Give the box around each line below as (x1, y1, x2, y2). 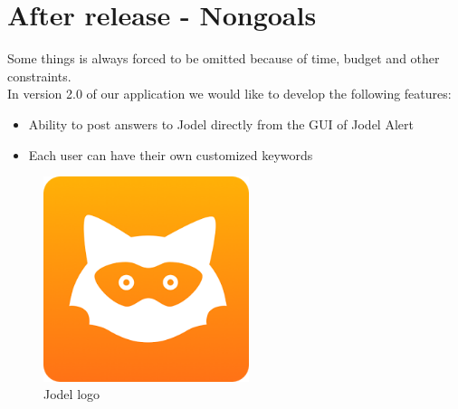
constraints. (7, 66, 72, 85)
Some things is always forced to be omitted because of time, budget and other (7, 49, 440, 68)
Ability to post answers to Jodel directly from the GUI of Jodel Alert (28, 114, 414, 133)
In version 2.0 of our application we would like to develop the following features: (7, 84, 452, 103)
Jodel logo (43, 385, 100, 404)
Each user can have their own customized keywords (28, 145, 313, 164)
